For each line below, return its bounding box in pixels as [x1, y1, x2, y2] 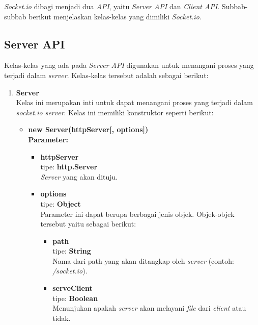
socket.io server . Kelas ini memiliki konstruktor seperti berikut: [16, 107, 214, 117]
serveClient [52, 283, 93, 293]
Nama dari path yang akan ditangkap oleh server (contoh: [52, 255, 234, 266]
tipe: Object [40, 198, 81, 209]
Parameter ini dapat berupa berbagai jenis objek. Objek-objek [40, 208, 235, 219]
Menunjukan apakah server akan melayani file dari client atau [52, 303, 246, 313]
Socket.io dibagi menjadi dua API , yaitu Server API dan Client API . [4, 1, 220, 11]
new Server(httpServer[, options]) [28, 124, 149, 135]
